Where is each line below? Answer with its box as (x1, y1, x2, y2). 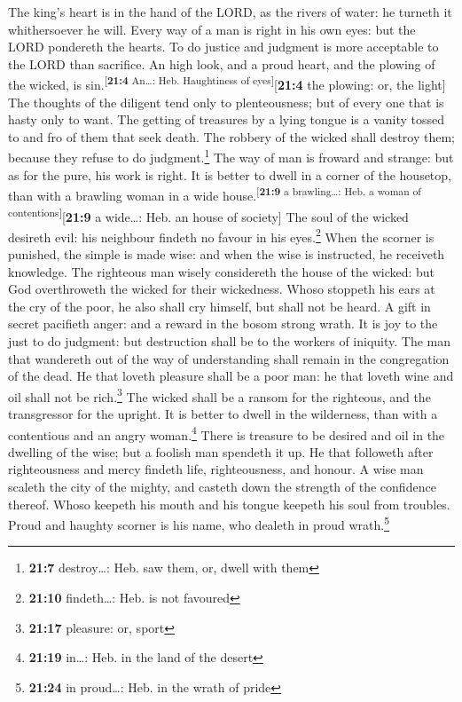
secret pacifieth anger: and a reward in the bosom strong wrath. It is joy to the (8, 314, 438, 333)
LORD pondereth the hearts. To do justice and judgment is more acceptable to (8, 37, 439, 56)
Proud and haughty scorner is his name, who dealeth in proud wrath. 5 (8, 513, 390, 533)
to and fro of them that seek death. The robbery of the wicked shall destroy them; (8, 127, 455, 146)
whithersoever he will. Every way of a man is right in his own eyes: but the (8, 20, 416, 38)
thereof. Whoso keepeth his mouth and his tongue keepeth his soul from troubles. (8, 494, 450, 513)
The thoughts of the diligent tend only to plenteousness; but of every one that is (8, 92, 444, 111)
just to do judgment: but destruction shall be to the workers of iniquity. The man (8, 331, 451, 350)
